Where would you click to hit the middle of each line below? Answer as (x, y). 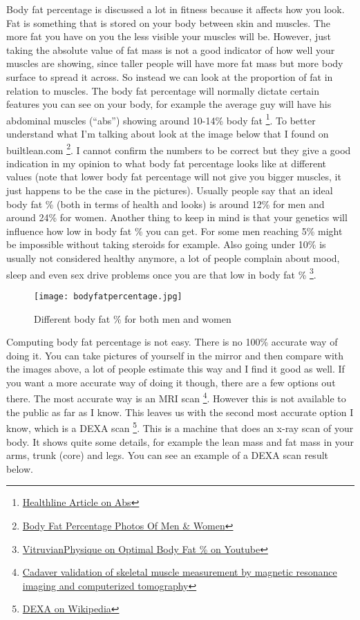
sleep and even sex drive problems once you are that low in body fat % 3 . (161, 273)
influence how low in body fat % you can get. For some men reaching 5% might (174, 231)
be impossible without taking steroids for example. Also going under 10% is (166, 244)
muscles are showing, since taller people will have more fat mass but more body (175, 63)
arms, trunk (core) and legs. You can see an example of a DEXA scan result (168, 455)
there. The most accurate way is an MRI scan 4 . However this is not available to (176, 397)
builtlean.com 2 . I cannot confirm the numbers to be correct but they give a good (179, 149)
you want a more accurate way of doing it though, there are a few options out (171, 382)
